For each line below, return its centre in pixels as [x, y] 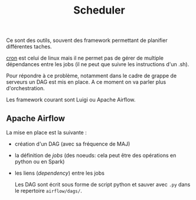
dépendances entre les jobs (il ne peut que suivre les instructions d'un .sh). [98, 64]
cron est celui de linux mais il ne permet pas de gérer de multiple [85, 58]
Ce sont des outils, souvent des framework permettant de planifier [87, 40]
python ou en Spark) [40, 162]
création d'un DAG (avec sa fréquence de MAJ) [72, 144]
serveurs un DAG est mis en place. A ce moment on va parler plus [86, 82]
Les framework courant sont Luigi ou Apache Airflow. [71, 100]
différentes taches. [29, 47]
